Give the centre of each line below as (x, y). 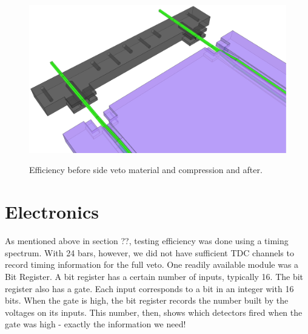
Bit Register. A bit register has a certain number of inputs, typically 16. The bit (154, 276)
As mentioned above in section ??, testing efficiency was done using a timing (147, 241)
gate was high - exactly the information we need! (95, 324)
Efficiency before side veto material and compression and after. (146, 170)
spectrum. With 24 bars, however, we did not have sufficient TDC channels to (149, 252)
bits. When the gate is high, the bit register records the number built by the (147, 300)
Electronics (52, 212)
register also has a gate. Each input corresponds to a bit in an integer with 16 (149, 288)
